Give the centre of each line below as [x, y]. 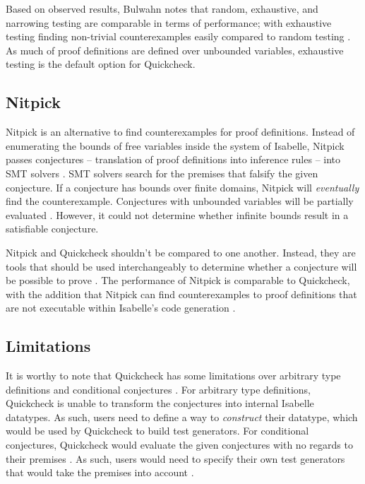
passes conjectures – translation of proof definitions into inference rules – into [173, 159]
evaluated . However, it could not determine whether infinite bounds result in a [177, 214]
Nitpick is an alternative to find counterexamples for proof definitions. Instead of [180, 132]
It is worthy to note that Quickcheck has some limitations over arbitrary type [173, 376]
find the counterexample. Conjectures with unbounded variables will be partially [180, 201]
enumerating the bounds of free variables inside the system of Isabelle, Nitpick [175, 145]
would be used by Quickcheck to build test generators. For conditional [157, 431]
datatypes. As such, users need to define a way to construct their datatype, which [182, 417]
